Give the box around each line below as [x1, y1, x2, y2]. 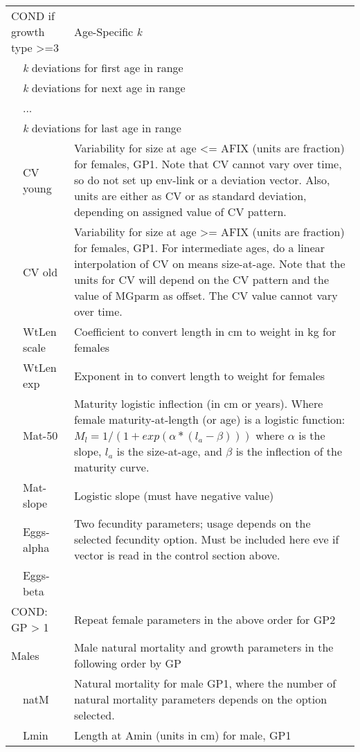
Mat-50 [22, 427, 58, 443]
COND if [11, 8, 55, 24]
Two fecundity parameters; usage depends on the [73, 515, 311, 531]
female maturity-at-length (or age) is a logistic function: [73, 411, 345, 427]
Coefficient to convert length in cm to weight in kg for [73, 323, 336, 339]
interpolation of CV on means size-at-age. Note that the [73, 256, 345, 271]
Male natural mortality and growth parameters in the [73, 639, 334, 655]
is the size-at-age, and [116, 443, 222, 459]
